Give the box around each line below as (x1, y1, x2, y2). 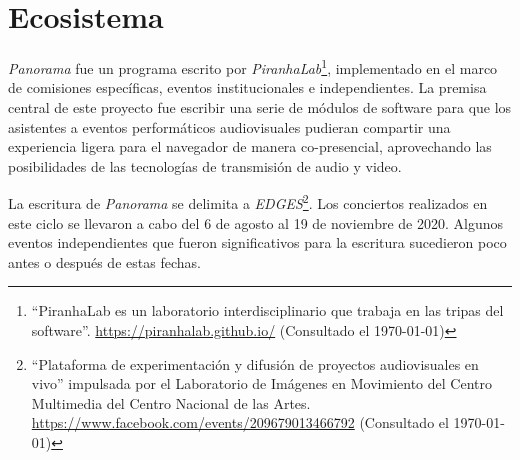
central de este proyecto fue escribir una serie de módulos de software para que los (8, 96, 512, 117)
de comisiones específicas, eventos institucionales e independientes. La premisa (8, 77, 487, 98)
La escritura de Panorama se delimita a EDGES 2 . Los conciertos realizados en (8, 190, 488, 213)
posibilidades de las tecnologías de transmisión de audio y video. (8, 155, 402, 176)
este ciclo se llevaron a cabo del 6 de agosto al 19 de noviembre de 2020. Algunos (8, 212, 503, 233)
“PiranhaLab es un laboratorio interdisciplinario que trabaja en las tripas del (31, 300, 504, 321)
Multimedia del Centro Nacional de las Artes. (31, 392, 311, 413)
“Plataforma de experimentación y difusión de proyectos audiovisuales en (31, 353, 479, 374)
